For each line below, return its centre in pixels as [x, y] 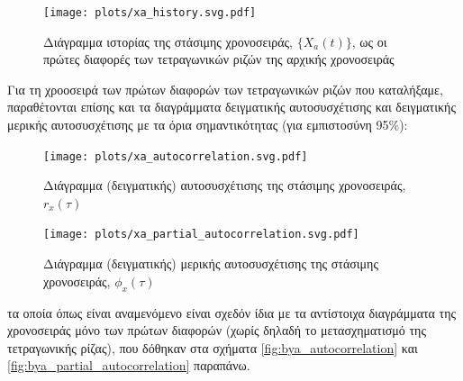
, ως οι [369, 41]
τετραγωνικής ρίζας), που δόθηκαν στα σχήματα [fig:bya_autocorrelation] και [213, 347]
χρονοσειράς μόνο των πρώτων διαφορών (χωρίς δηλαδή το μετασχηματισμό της [217, 330]
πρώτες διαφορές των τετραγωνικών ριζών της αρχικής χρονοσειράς [219, 59]
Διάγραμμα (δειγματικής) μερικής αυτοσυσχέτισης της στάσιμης [211, 263]
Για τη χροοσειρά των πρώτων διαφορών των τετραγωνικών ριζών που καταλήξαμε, [225, 89]
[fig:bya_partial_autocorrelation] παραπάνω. [129, 365]
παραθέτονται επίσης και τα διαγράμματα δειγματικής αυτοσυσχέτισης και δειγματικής [231, 107]
